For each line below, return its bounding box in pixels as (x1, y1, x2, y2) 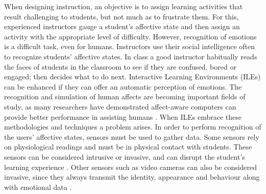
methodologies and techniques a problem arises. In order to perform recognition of (4, 121, 261, 132)
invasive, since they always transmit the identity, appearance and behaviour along (4, 171, 260, 182)
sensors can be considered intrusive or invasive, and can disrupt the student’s (4, 151, 245, 162)
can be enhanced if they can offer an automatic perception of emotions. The (4, 81, 242, 92)
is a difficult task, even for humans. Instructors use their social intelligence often (4, 41, 255, 52)
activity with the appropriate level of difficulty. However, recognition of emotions (4, 31, 257, 41)
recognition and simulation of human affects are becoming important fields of (4, 91, 246, 102)
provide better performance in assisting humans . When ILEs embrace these (4, 111, 241, 122)
